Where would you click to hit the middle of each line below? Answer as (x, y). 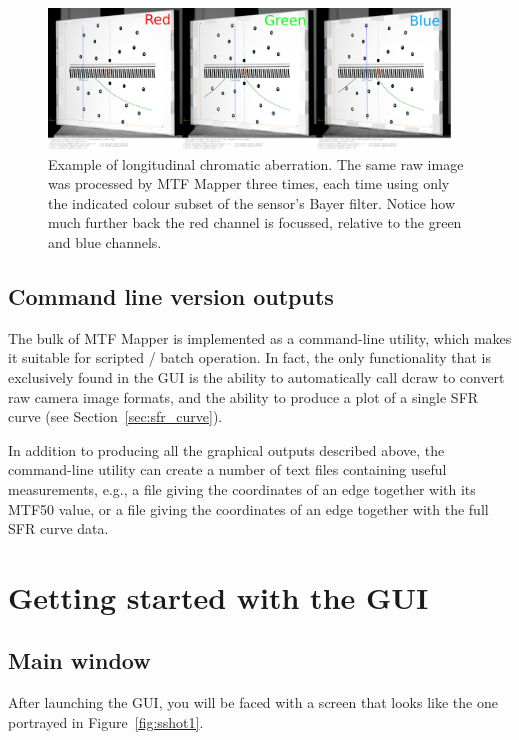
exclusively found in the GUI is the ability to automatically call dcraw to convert (256, 376)
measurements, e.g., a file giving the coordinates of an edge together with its (242, 488)
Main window (79, 660)
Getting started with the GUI (218, 596)
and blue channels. (105, 241)
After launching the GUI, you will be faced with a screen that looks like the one (253, 702)
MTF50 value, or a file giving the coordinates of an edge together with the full (248, 508)
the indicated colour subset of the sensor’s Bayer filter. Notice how (252, 202)
